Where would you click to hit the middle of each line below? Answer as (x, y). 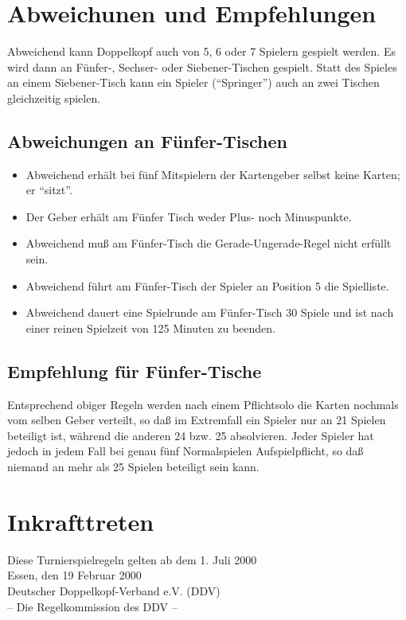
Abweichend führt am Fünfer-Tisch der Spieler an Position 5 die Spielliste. (207, 285)
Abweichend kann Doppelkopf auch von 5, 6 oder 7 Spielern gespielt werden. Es (201, 51)
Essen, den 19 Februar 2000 (74, 575)
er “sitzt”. (49, 190)
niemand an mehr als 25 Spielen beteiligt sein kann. (133, 467)
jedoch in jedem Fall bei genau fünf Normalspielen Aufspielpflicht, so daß (185, 451)
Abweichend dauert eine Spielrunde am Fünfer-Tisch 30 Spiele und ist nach (210, 312)
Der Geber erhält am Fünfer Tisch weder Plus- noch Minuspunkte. (189, 216)
